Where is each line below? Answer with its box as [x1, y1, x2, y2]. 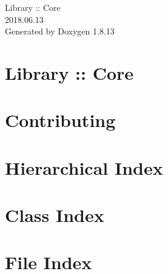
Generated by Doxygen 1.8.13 [5, 25, 115, 38]
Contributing [5, 108, 116, 132]
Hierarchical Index [5, 155, 163, 180]
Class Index [5, 203, 104, 227]
